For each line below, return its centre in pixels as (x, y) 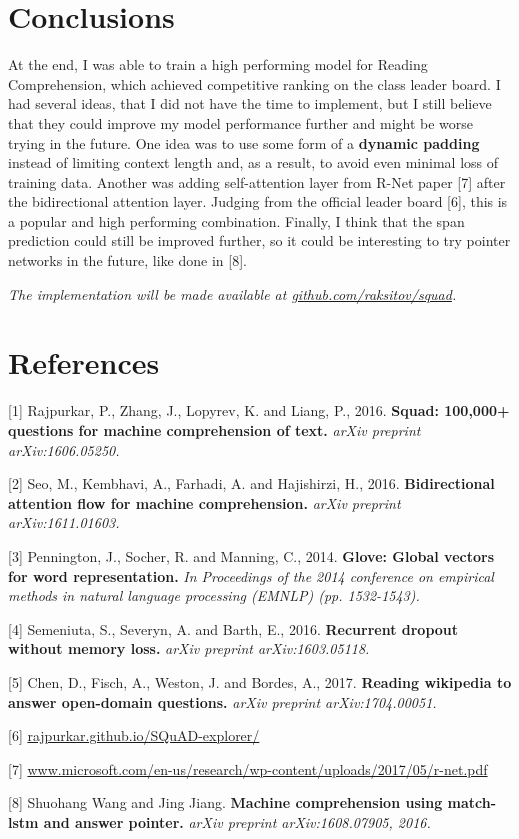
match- (472, 802)
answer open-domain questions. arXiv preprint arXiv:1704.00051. (222, 701)
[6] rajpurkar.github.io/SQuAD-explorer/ (134, 735)
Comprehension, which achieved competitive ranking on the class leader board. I (254, 83)
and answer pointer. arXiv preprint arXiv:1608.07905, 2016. (237, 821)
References (84, 362)
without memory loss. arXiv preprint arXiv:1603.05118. (189, 648)
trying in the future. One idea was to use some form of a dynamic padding (244, 142)
